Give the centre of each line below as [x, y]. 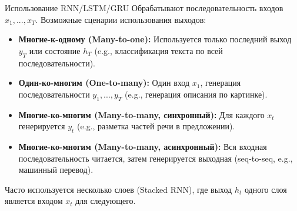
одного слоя [266, 189]
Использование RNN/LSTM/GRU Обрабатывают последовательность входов [144, 8]
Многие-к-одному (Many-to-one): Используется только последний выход [155, 39]
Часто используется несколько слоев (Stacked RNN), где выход [119, 189]
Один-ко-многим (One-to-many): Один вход [104, 83]
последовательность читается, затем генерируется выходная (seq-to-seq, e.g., [156, 158]
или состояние [55, 50]
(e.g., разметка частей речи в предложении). [156, 126]
